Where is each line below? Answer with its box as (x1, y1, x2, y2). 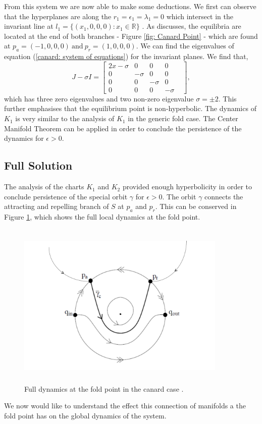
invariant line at (4, 21, 54, 31)
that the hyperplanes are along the (4, 11, 112, 21)
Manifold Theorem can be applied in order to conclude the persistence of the (4, 123, 242, 133)
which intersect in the (166, 11, 233, 21)
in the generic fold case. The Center (128, 113, 238, 124)
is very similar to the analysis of (15, 113, 115, 124)
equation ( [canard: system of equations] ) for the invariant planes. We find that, (4, 51, 248, 62)
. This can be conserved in (155, 201, 237, 211)
